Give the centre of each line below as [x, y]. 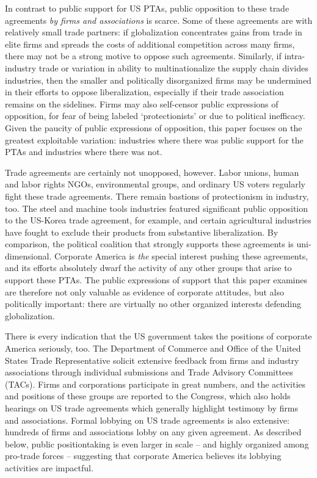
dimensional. [28, 255]
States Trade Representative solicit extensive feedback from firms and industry [152, 360]
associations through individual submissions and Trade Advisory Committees [149, 372]
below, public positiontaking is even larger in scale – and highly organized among [157, 444]
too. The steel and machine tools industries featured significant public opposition [157, 208]
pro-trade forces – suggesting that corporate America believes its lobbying [143, 456]
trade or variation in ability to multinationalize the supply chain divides [173, 67]
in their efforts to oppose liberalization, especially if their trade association [144, 92]
